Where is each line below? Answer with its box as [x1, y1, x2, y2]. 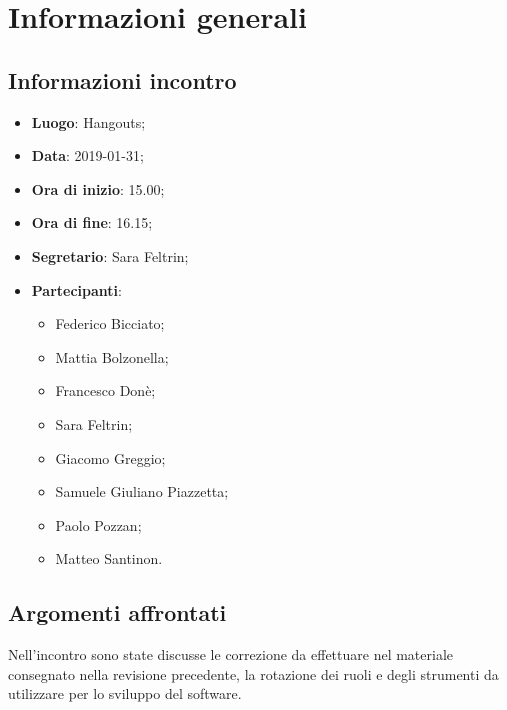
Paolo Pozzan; [55, 514, 142, 535]
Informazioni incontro [8, 64, 237, 95]
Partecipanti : [31, 279, 122, 300]
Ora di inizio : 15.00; [31, 178, 165, 199]
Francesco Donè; [55, 380, 156, 401]
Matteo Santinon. [55, 548, 163, 569]
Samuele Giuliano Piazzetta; [55, 481, 229, 502]
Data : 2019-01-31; [31, 145, 144, 166]
